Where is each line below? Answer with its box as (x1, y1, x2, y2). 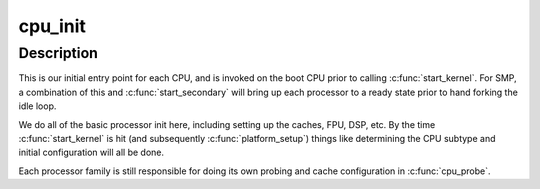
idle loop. (18, 100, 57, 112)
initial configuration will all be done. (18, 146, 165, 159)
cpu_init (18, 15, 87, 37)
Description (18, 44, 99, 62)
